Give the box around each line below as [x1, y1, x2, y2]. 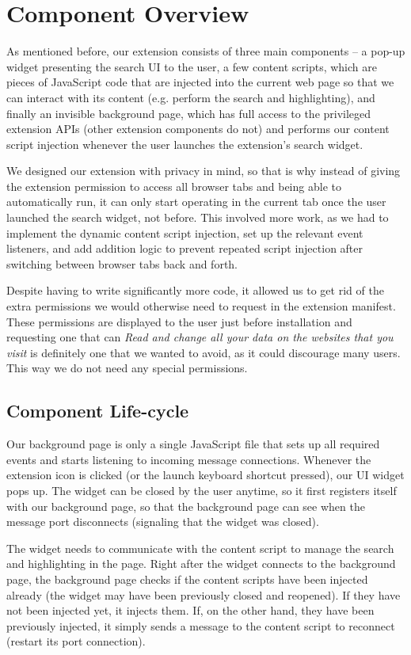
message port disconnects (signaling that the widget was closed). [6, 513, 319, 530]
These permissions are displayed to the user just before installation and [6, 313, 352, 329]
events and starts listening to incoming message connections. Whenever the [6, 451, 371, 467]
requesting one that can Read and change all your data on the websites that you [6, 329, 394, 345]
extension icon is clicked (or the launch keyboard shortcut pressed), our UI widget [6, 466, 405, 483]
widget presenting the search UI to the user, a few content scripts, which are [6, 58, 377, 74]
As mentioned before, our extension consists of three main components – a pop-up [6, 43, 405, 59]
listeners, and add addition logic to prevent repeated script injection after [6, 240, 363, 257]
